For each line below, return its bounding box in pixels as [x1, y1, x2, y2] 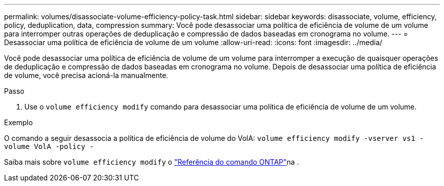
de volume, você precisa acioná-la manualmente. [4, 71, 168, 80]
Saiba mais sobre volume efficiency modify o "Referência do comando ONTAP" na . [4, 158, 299, 166]
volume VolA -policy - [4, 142, 94, 151]
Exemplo [4, 118, 33, 127]
